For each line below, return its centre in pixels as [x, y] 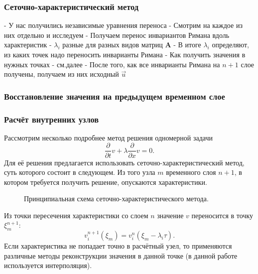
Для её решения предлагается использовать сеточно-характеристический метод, [124, 162]
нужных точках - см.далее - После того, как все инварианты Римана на [112, 64]
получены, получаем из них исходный [62, 74]
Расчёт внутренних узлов [52, 119]
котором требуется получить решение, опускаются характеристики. [106, 182]
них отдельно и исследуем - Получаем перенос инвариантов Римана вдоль [117, 35]
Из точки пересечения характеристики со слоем [76, 215]
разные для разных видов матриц [113, 45]
